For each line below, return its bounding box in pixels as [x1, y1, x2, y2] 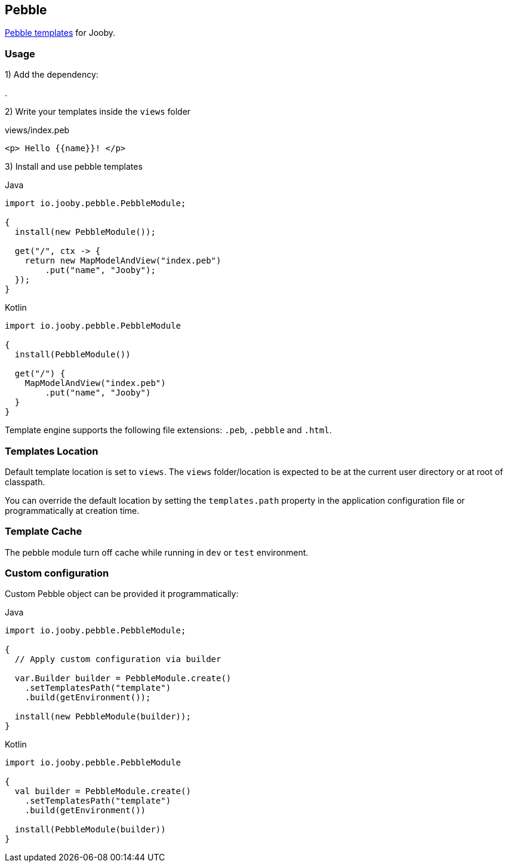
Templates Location [5, 445, 98, 457]
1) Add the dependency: [5, 69, 98, 80]
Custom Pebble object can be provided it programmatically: [5, 589, 239, 599]
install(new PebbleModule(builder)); [14, 712, 191, 722]
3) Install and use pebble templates [5, 161, 143, 172]
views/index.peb [5, 125, 70, 136]
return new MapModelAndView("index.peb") [24, 256, 221, 266]
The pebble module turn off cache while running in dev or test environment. [5, 547, 309, 557]
